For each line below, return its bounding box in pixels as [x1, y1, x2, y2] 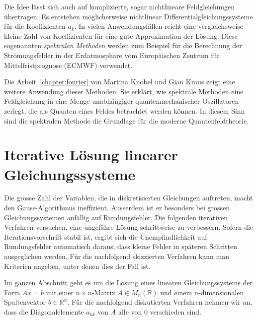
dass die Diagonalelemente [4, 306, 84, 317]
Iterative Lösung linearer [4, 144, 178, 165]
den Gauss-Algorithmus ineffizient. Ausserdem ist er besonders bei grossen [4, 202, 230, 213]
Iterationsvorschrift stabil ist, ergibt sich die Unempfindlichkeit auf [4, 231, 207, 242]
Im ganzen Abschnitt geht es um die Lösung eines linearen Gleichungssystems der [4, 277, 253, 288]
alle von [118, 306, 142, 317]
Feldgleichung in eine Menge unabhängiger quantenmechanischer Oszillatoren [4, 96, 239, 106]
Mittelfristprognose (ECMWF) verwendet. [4, 60, 133, 70]
